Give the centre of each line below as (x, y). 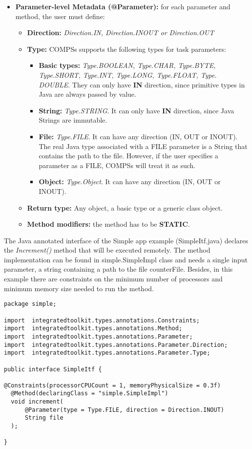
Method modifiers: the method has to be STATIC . (108, 224)
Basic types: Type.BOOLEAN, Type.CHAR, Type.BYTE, (127, 65)
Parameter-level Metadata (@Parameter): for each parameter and (123, 6)
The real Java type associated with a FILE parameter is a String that (143, 146)
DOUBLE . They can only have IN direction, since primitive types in (142, 84)
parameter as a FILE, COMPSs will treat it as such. (117, 165)
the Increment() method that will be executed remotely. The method (107, 250)
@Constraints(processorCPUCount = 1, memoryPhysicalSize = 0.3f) (112, 385)
